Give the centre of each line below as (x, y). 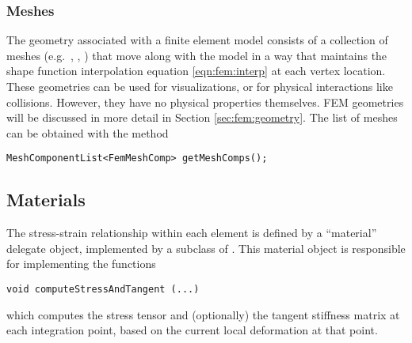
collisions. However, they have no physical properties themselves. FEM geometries (205, 102)
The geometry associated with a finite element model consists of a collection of (197, 40)
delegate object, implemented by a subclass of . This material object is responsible (206, 248)
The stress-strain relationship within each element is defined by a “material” (192, 233)
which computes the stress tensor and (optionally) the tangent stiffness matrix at (203, 314)
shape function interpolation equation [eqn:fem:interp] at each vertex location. (196, 71)
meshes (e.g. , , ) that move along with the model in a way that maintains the (197, 55)
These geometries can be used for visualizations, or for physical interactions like (200, 86)
